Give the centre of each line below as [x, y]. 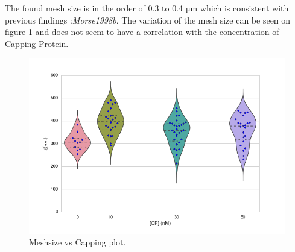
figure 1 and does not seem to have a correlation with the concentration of [142, 32]
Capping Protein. [37, 43]
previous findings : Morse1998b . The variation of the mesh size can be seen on [148, 20]
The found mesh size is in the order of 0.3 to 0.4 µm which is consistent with [147, 8]
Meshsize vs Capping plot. [78, 242]
